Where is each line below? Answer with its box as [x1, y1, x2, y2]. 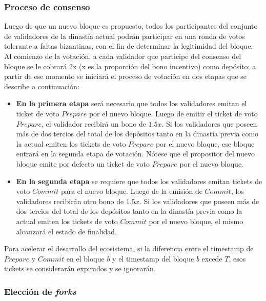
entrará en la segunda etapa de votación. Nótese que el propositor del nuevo [16, 148, 255, 159]
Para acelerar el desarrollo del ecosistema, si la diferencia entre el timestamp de [4, 243, 254, 254]
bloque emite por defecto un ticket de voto [16, 158, 150, 169]
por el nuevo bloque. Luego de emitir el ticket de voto [89, 108, 258, 118]
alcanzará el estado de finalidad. [16, 226, 117, 236]
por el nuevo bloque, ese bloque [155, 138, 255, 149]
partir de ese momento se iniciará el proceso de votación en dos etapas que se [4, 71, 247, 82]
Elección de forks [4, 285, 76, 297]
